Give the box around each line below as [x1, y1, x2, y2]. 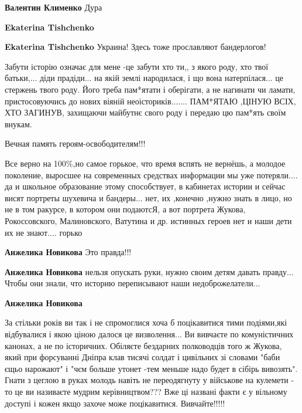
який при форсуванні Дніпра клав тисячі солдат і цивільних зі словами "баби [5, 351, 280, 363]
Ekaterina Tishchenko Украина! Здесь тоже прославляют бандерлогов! [5, 40, 266, 53]
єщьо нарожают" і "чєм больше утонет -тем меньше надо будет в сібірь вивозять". [5, 362, 298, 374]
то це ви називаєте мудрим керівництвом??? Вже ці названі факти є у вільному [5, 385, 287, 398]
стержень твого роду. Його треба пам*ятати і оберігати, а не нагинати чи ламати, [5, 83, 296, 95]
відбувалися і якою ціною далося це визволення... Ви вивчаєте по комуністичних [5, 328, 294, 340]
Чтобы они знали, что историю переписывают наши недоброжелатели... [5, 277, 260, 289]
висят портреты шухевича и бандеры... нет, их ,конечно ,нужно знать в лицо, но [5, 191, 292, 204]
